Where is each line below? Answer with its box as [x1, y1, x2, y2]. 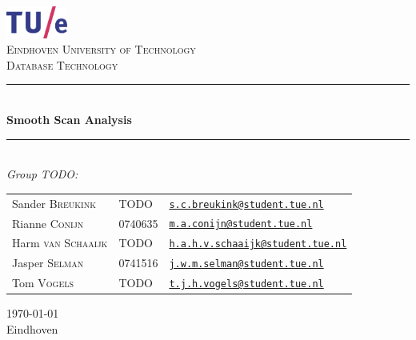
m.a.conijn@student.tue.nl [169, 218, 313, 230]
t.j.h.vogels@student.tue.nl [169, 278, 324, 290]
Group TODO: [6, 166, 78, 182]
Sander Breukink [12, 194, 96, 211]
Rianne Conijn [12, 214, 84, 231]
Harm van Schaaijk [12, 234, 108, 251]
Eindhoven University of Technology [6, 41, 196, 58]
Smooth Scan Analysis [6, 111, 132, 128]
